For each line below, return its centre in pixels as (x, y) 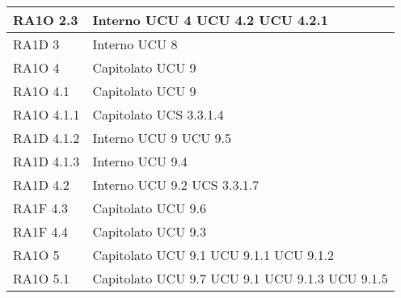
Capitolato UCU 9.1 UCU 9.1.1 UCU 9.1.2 (213, 255)
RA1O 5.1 (42, 278)
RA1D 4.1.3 (46, 161)
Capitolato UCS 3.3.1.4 (158, 114)
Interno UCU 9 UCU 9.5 (162, 138)
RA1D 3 (36, 44)
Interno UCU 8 (135, 44)
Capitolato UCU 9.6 (149, 208)
